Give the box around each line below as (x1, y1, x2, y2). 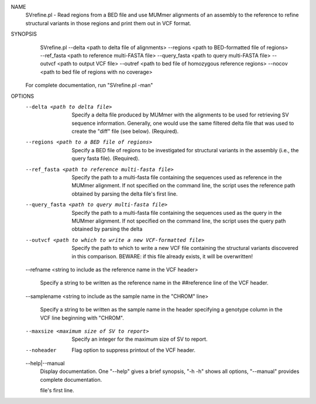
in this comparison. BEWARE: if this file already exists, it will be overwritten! (71, 252, 253, 260)
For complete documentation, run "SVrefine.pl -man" (25, 82, 153, 89)
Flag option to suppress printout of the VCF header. (71, 346, 196, 354)
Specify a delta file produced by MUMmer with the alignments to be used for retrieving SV (71, 111, 289, 118)
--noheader (25, 347, 57, 354)
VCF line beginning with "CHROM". (40, 314, 124, 321)
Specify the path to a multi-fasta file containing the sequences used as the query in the (71, 209, 282, 216)
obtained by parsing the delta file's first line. (71, 190, 178, 197)
